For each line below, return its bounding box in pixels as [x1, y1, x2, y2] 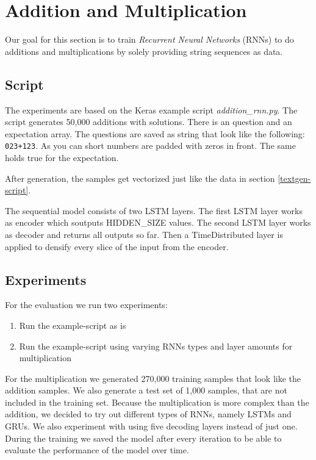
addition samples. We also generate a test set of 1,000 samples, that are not [5, 384, 287, 397]
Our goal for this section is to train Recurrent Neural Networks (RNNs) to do [5, 33, 294, 46]
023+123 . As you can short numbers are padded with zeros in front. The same [5, 139, 296, 152]
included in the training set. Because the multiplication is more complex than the [5, 395, 309, 408]
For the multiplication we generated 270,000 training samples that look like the [5, 372, 301, 384]
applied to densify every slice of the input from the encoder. [5, 240, 229, 253]
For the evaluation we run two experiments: [5, 298, 168, 311]
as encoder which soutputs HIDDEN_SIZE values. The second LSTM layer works [5, 216, 311, 229]
